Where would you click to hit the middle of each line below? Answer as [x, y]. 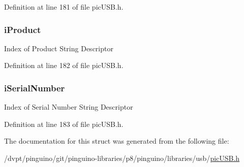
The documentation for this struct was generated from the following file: [117, 141]
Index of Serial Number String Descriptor [69, 107]
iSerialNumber [35, 88]
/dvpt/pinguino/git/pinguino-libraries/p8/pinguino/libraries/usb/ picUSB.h [122, 158]
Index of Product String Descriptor [59, 48]
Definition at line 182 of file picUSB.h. [64, 65]
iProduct [23, 29]
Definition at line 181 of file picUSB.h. [64, 7]
